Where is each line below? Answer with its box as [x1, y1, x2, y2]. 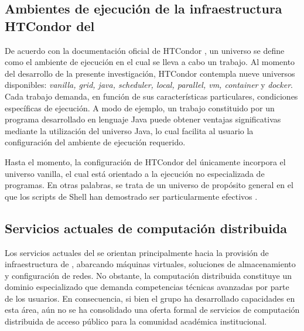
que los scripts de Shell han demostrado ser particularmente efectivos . [5, 190, 258, 202]
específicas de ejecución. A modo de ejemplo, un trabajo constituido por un [5, 101, 275, 114]
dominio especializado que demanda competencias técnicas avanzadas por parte [5, 281, 289, 293]
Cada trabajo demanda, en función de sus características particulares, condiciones [5, 90, 298, 102]
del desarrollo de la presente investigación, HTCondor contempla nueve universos [5, 67, 295, 79]
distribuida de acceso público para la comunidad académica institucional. [5, 315, 267, 327]
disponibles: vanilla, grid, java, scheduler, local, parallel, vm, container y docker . [5, 79, 293, 91]
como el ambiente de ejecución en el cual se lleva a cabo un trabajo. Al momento [5, 56, 295, 68]
